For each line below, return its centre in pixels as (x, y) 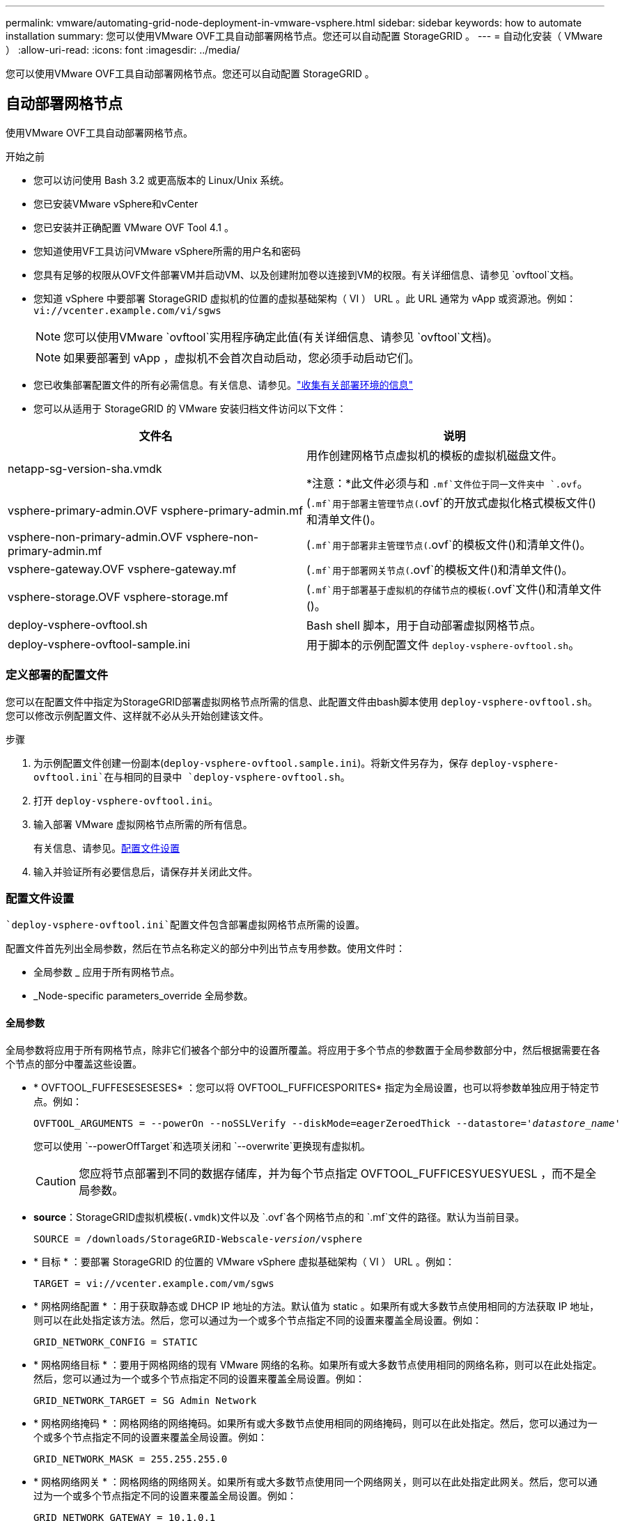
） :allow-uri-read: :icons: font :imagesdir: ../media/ (123, 50)
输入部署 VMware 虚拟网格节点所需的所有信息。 (143, 824)
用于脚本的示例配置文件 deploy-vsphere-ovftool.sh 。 (443, 645)
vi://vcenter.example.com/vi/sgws (127, 310)
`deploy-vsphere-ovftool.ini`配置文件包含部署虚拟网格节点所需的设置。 (186, 925)
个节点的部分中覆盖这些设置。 (74, 1063)
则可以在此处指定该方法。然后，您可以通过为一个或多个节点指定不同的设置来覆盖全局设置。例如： (258, 1320)
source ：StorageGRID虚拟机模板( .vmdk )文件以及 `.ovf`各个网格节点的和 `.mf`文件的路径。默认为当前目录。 (279, 1217)
